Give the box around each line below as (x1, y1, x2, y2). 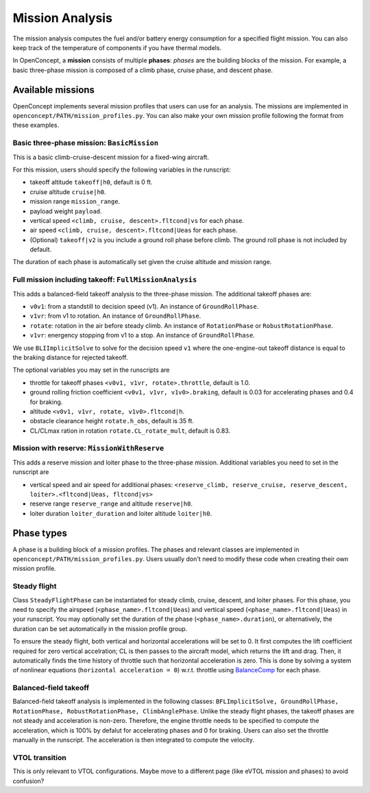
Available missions (12, 84, 95, 95)
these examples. (12, 121, 60, 130)
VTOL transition (12, 753, 66, 762)
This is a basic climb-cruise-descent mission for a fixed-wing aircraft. (12, 153, 209, 161)
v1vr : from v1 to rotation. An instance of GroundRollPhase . (29, 312, 201, 320)
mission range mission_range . (29, 198, 121, 206)
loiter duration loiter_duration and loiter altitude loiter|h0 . (29, 509, 212, 517)
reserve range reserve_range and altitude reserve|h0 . (29, 499, 193, 508)
